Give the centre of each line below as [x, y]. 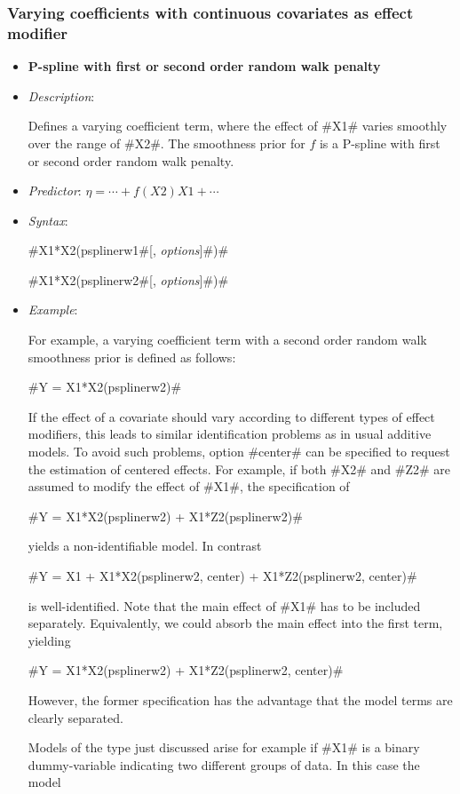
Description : [61, 95]
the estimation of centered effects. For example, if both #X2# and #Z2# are [239, 468]
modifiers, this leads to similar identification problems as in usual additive [230, 434]
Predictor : [55, 191]
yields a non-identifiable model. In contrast [145, 546]
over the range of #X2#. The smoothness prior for [167, 143]
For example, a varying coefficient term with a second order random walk [227, 340]
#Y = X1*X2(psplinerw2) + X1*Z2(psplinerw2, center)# [186, 670]
